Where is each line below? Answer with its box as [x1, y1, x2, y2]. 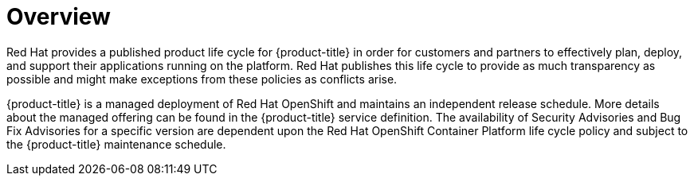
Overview [6, 3, 111, 30]
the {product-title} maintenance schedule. [6, 137, 226, 151]
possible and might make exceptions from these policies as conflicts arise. [6, 72, 398, 86]
